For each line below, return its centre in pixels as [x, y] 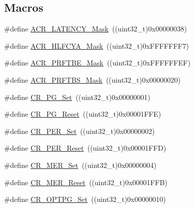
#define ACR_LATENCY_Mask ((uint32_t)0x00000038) [95, 29]
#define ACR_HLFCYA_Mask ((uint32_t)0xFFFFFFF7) [96, 45]
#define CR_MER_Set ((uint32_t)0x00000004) [80, 165]
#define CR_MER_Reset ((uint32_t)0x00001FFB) [86, 182]
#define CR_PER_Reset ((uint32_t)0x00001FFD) [85, 148]
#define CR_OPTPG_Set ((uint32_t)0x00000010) [85, 199]
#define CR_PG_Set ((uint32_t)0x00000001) [77, 97]
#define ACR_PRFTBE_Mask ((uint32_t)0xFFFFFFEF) [98, 63]
